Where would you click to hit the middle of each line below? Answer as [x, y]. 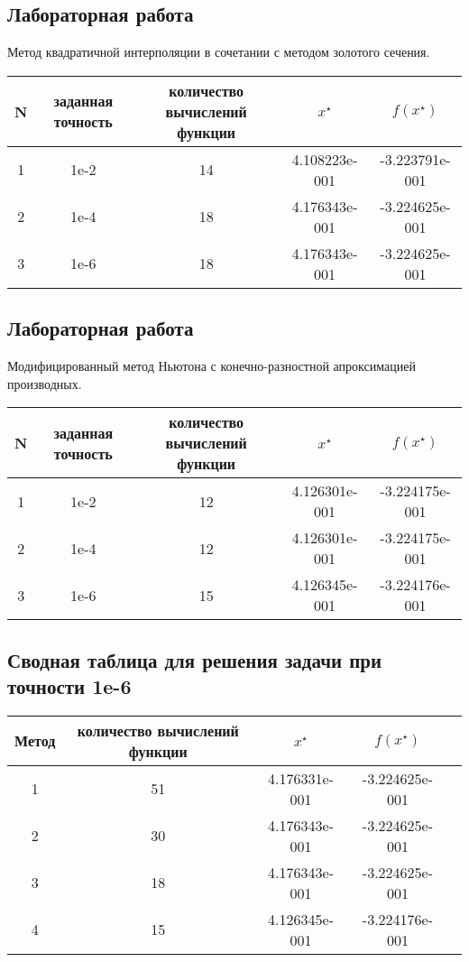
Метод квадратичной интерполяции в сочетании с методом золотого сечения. [219, 52]
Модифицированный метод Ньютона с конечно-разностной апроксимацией [212, 365]
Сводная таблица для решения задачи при [195, 659]
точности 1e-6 [69, 685]
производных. [45, 383]
